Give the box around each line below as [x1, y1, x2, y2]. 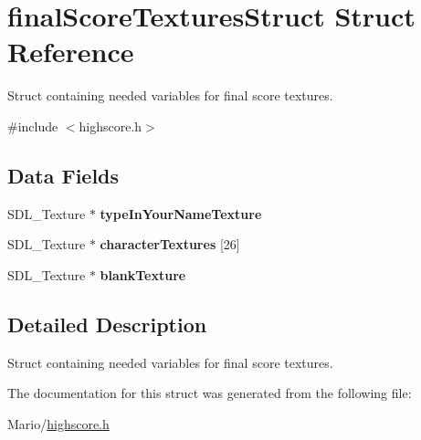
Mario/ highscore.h [7, 414, 110, 433]
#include [7, 116, 58, 135]
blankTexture [100, 265, 186, 284]
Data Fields [7, 161, 120, 189]
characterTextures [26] [100, 235, 240, 254]
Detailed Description [7, 309, 207, 338]
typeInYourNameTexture [100, 204, 262, 223]
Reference [7, 33, 134, 70]
